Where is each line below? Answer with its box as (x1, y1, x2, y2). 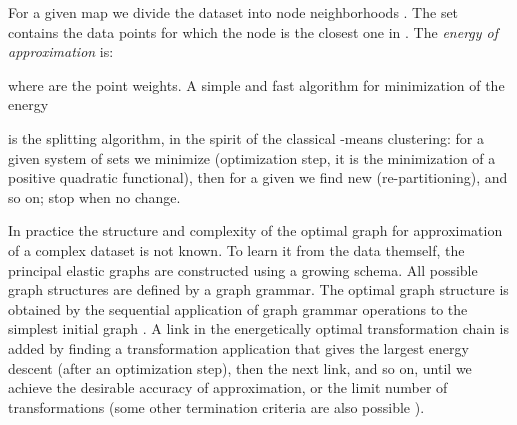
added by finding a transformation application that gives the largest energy (8, 337, 469, 358)
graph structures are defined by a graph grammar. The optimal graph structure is (8, 279, 509, 300)
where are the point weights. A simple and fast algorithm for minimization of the (8, 74, 505, 95)
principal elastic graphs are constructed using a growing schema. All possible (8, 259, 478, 280)
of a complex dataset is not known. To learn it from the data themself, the (8, 239, 465, 260)
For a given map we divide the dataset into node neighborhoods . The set (8, 2, 459, 22)
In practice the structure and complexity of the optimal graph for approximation (8, 220, 503, 241)
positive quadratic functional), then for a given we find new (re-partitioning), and (8, 167, 508, 188)
